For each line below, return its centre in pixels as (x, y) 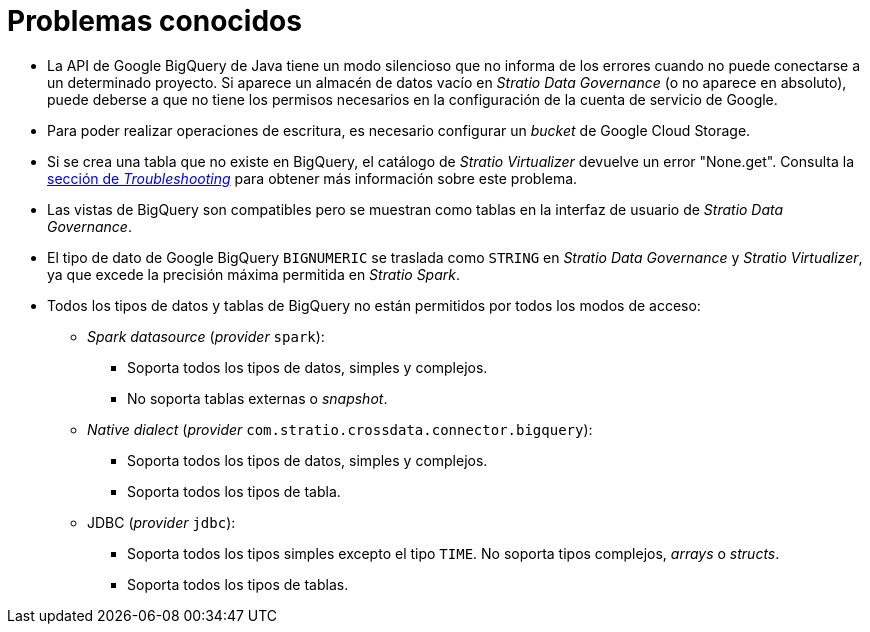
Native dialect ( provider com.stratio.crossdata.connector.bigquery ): (340, 429)
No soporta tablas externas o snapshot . (257, 398)
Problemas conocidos (154, 21)
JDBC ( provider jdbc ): (161, 522)
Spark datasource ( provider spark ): (206, 336)
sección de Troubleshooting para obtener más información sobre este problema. (312, 178)
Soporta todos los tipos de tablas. (238, 584)
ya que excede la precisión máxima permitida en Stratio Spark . (254, 274)
